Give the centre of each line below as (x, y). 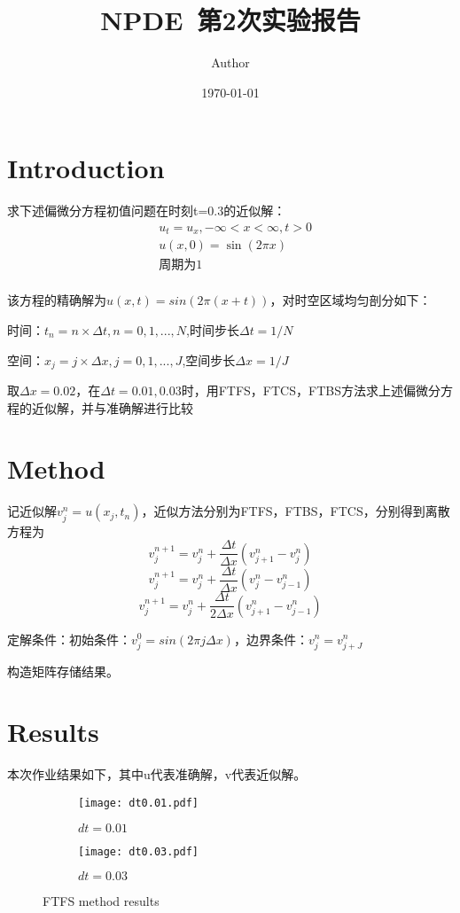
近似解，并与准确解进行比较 (112, 407)
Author (230, 62)
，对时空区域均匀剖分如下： (351, 300)
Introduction (86, 168)
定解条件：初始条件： (69, 639)
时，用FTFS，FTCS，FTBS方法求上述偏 (298, 390)
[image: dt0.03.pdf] (139, 851)
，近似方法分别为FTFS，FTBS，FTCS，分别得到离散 (296, 511)
